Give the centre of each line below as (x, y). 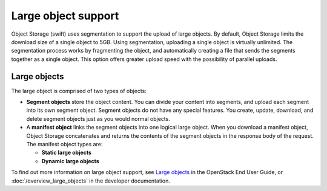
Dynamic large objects (70, 161)
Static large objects (67, 153)
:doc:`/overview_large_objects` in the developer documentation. (91, 181)
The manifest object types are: (64, 144)
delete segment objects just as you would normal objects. (98, 118)
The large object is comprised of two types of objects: (79, 91)
